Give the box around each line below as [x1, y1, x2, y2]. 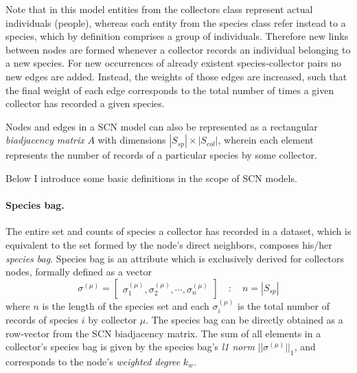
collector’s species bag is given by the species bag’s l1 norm [5, 339, 255, 354]
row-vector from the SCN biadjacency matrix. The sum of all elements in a [5, 326, 321, 340]
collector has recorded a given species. [5, 96, 165, 111]
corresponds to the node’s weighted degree [5, 354, 181, 368]
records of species [5, 312, 79, 326]
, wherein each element [218, 133, 314, 147]
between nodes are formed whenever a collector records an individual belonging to [5, 42, 351, 56]
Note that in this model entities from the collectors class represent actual [5, 2, 313, 16]
